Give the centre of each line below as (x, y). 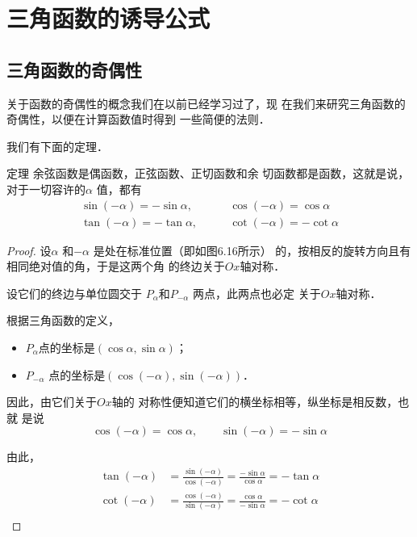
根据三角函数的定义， (63, 320)
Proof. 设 (29, 250)
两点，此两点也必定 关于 (257, 293)
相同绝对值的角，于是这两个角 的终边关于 (116, 266)
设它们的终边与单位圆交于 (74, 293)
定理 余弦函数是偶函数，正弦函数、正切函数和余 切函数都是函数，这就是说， (208, 173)
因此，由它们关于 (52, 402)
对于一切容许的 (46, 189)
